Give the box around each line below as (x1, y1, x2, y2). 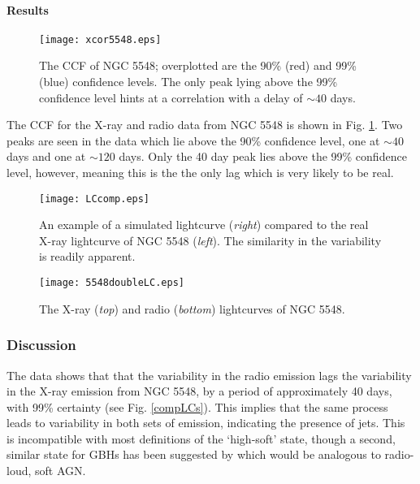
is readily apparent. (39, 248, 136, 265)
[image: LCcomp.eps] (39, 192, 150, 205)
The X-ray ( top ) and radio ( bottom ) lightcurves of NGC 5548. (39, 300, 345, 317)
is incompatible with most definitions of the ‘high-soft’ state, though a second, (6, 430, 396, 447)
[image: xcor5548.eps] (39, 33, 162, 45)
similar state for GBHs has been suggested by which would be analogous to (6, 446, 381, 463)
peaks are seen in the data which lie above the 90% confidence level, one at (6, 132, 380, 149)
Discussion (6, 335, 76, 355)
